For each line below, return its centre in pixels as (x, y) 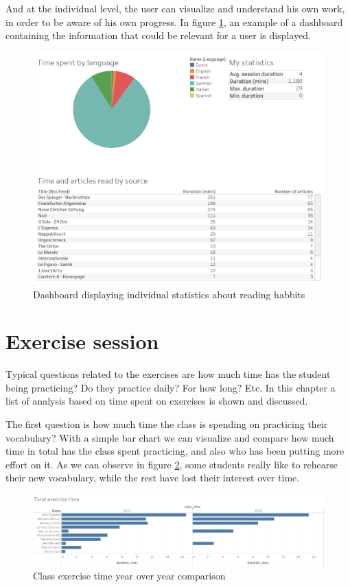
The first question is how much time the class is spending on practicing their (167, 424)
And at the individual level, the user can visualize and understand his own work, (175, 8)
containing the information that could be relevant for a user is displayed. (158, 35)
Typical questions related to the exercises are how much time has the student (168, 374)
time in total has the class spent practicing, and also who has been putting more (175, 451)
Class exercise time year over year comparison (129, 576)
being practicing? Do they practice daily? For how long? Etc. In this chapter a (171, 387)
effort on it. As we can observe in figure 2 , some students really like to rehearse (172, 464)
